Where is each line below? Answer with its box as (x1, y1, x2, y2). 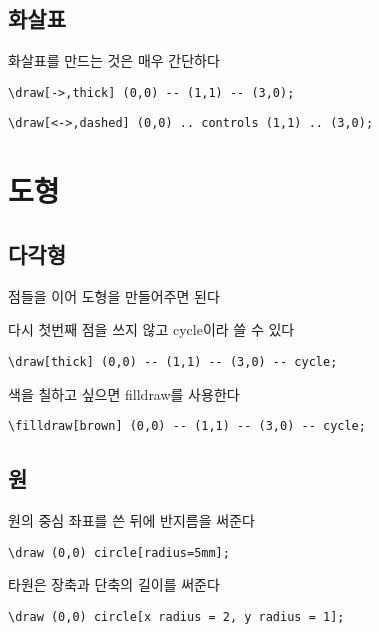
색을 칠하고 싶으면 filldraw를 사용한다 (8, 383, 240, 404)
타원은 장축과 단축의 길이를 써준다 (8, 574, 220, 595)
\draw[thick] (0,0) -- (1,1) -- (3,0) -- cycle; (8, 354, 338, 369)
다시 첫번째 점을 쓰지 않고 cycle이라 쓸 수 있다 (8, 319, 295, 340)
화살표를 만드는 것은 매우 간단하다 (8, 50, 220, 71)
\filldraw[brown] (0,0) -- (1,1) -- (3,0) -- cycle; (8, 419, 366, 434)
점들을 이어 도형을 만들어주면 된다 (8, 285, 220, 306)
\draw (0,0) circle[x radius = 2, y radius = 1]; (8, 609, 345, 624)
